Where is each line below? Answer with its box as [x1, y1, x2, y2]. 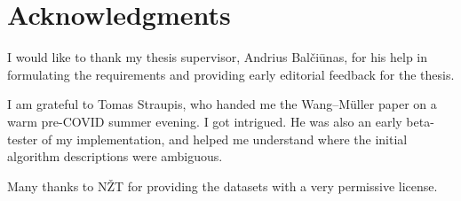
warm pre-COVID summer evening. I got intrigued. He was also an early [7, 112, 402, 130]
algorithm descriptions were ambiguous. [7, 147, 223, 166]
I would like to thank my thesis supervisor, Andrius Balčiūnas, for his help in [7, 48, 428, 66]
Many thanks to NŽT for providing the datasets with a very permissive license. [7, 176, 438, 195]
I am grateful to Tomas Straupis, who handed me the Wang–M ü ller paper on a [7, 95, 437, 113]
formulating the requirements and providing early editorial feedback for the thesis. [7, 65, 455, 83]
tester [7, 129, 38, 148]
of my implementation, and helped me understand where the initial [41, 129, 408, 148]
